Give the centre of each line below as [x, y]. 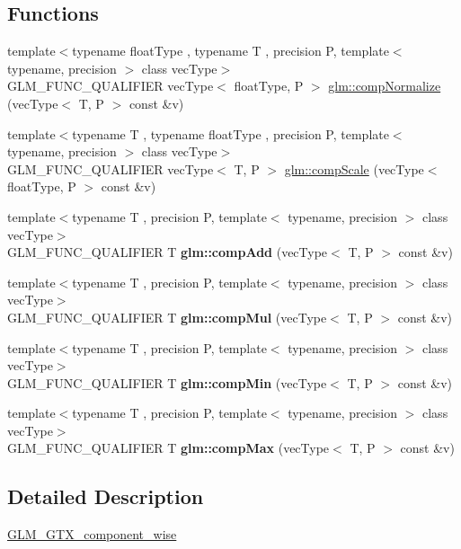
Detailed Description [106, 496]
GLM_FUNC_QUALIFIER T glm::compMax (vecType [168, 448]
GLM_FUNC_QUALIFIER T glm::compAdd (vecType [168, 252]
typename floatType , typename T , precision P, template [230, 51]
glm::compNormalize [385, 86]
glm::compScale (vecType [354, 168]
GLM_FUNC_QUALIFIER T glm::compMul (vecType [167, 317]
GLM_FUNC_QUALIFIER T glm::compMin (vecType [167, 382]
